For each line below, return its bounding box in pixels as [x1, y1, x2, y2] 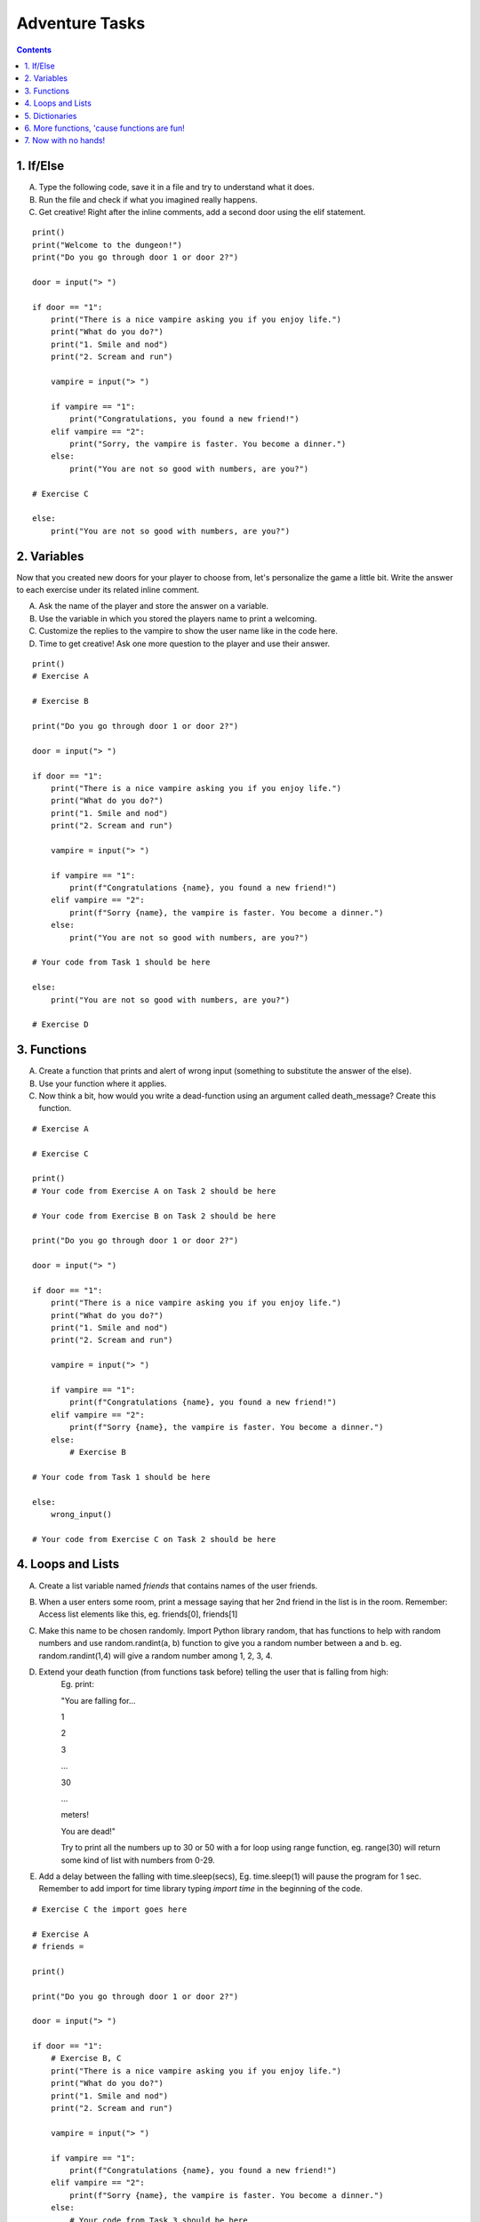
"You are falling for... [60, 1695, 137, 1706]
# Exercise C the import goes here [32, 1904, 188, 1914]
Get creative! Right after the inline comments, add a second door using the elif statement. [38, 206, 366, 217]
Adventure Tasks [16, 13, 146, 33]
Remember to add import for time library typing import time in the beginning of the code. [38, 1883, 364, 1894]
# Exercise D [32, 1019, 89, 1030]
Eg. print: [60, 1679, 95, 1690]
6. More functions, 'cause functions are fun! [24, 123, 186, 133]
